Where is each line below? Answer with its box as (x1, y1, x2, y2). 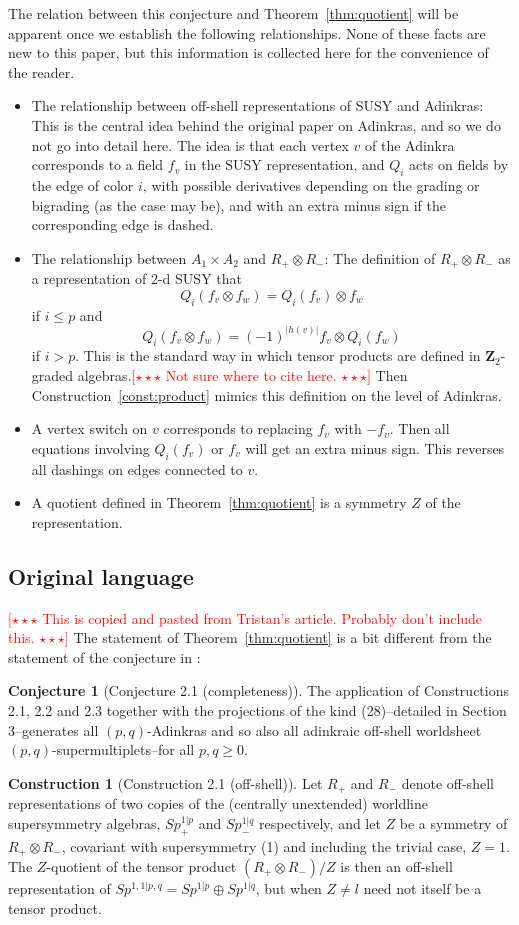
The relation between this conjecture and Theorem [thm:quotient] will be (8, 3, 459, 23)
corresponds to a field (31, 154, 164, 175)
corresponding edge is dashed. (31, 214, 214, 235)
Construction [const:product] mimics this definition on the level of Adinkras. (31, 384, 502, 405)
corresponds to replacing (163, 418, 313, 439)
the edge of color (31, 174, 134, 195)
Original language (8, 560, 194, 591)
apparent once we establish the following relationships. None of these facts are (8, 22, 486, 43)
